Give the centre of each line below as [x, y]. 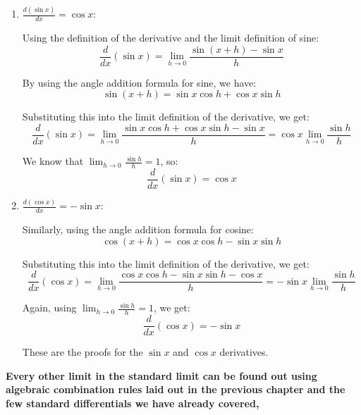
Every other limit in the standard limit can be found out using [161, 375]
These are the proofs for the [82, 352]
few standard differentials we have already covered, [133, 403]
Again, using [49, 308]
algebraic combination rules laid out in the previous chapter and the [176, 389]
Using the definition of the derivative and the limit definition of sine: [171, 38]
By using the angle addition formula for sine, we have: [139, 82]
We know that [53, 161]
